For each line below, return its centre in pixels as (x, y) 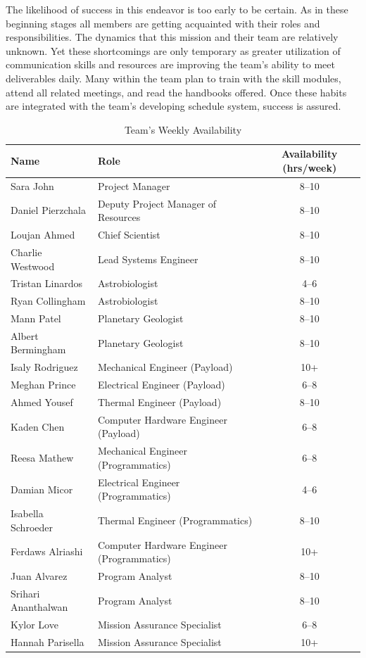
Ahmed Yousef (42, 402)
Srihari (25, 593)
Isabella (27, 513)
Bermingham (38, 349)
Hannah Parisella (48, 642)
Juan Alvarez (39, 576)
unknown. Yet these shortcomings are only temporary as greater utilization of (173, 50)
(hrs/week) (310, 167)
